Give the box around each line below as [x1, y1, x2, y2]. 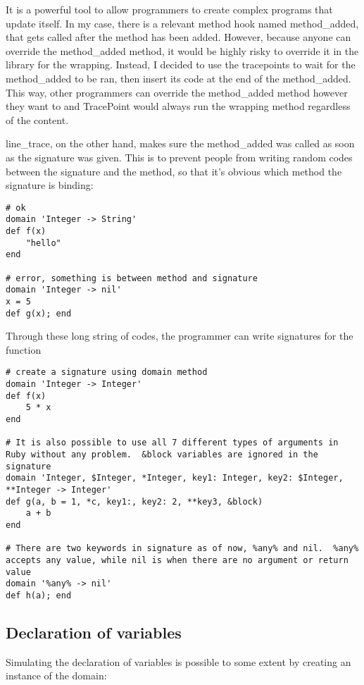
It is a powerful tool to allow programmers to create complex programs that [6, 2, 333, 16]
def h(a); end [6, 590, 72, 600]
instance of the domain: [6, 668, 107, 683]
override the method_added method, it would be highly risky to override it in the [6, 43, 359, 58]
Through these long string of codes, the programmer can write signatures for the [6, 328, 353, 343]
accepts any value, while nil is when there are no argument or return [6, 555, 349, 565]
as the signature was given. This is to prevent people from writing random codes [6, 149, 353, 164]
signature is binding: [6, 178, 94, 192]
